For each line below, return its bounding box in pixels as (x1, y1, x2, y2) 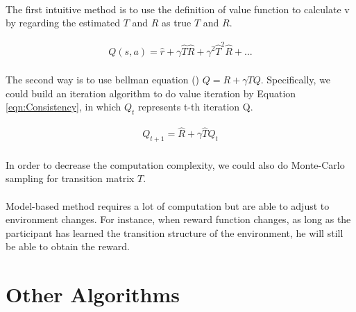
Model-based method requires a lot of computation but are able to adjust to (6, 198, 330, 213)
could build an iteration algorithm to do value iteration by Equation (6, 85, 296, 100)
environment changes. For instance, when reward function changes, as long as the (6, 212, 351, 227)
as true (162, 15, 192, 30)
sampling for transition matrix (6, 171, 135, 186)
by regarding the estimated (6, 15, 121, 30)
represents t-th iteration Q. (137, 99, 253, 114)
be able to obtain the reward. (6, 239, 130, 254)
